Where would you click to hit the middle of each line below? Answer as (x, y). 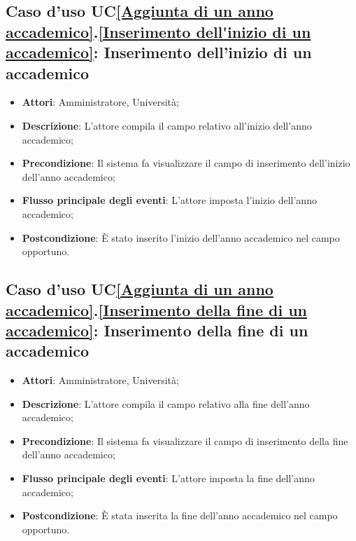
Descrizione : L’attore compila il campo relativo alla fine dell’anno (166, 403)
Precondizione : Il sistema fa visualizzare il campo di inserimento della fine (185, 440)
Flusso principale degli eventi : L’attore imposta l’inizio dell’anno (169, 200)
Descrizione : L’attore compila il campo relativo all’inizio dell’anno (167, 125)
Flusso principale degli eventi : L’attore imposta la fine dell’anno (168, 478)
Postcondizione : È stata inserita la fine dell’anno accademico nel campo (180, 515)
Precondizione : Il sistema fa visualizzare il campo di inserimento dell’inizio (186, 163)
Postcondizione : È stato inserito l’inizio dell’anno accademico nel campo (181, 237)
